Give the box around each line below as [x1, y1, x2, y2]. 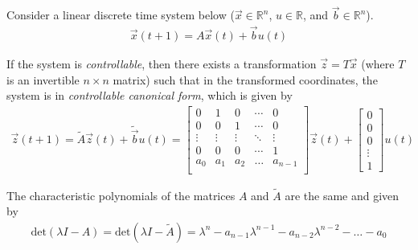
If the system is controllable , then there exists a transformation [6, 55, 317, 72]
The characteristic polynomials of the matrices [6, 186, 236, 203]
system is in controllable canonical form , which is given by [6, 87, 293, 104]
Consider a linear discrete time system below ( [6, 6, 235, 23]
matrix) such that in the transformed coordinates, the [113, 71, 378, 88]
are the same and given [285, 186, 400, 203]
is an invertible [6, 71, 80, 88]
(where [361, 55, 395, 72]
